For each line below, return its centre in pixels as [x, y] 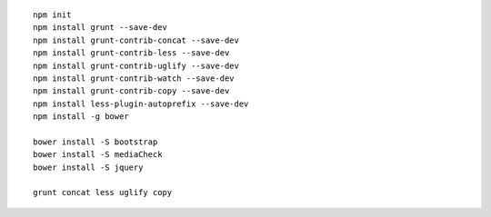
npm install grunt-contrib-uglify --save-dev [136, 65]
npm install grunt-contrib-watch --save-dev [134, 78]
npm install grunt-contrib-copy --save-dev [131, 91]
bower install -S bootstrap [95, 142]
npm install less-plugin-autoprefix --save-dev [141, 104]
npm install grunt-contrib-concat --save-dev [136, 40]
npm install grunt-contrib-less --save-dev [131, 53]
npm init [52, 15]
